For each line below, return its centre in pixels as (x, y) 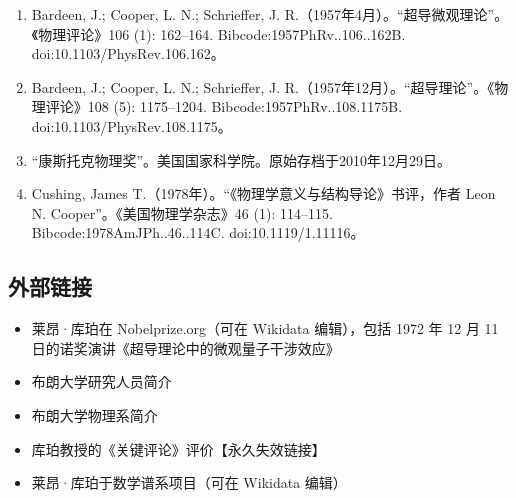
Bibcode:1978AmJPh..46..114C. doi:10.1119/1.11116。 (198, 232)
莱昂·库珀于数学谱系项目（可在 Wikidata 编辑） (189, 482)
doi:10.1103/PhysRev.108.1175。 (131, 125)
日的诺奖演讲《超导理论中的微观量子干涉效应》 (185, 347)
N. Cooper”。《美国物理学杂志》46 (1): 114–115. (182, 212)
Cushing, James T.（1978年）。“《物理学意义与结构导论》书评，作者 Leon (263, 193)
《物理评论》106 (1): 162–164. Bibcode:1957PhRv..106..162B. (218, 33)
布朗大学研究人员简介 (101, 381)
